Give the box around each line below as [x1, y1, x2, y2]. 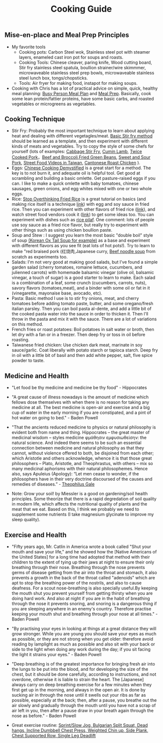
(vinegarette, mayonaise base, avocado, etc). [11, 290, 103, 296]
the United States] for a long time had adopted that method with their [11, 554, 150, 560]
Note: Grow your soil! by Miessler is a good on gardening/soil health [11, 491, 148, 497]
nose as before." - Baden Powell [11, 713, 76, 719]
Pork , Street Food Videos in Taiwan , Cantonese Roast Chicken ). [11, 160, 141, 166]
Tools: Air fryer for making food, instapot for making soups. [18, 80, 138, 86]
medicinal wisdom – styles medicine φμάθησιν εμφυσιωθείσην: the [11, 435, 147, 441]
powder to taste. [11, 357, 45, 364]
